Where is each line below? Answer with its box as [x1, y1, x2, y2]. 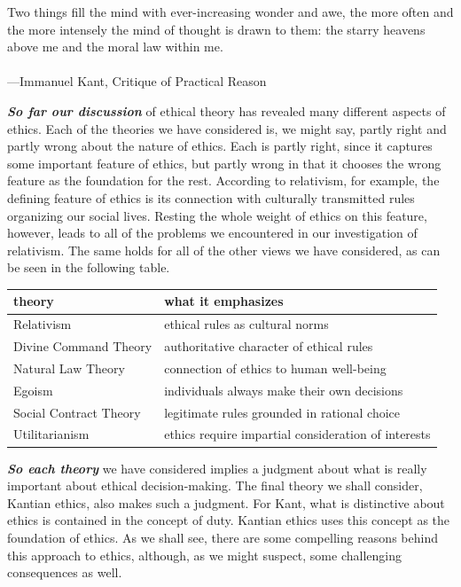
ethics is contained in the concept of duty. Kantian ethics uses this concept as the [7, 511, 450, 529]
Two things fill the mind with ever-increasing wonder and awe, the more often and [7, 3, 454, 20]
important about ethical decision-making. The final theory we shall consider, [7, 476, 423, 495]
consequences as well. [7, 563, 122, 582]
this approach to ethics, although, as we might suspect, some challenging [7, 545, 402, 564]
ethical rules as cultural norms [164, 315, 329, 333]
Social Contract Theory [13, 403, 141, 421]
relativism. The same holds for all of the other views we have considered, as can [7, 240, 441, 259]
